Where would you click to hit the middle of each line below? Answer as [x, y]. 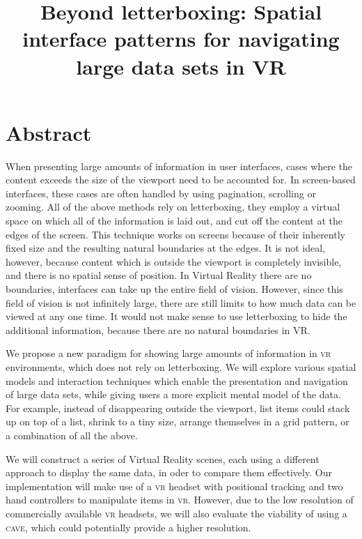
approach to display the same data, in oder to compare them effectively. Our [169, 472]
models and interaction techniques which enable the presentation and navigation [177, 380]
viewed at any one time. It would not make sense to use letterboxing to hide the [176, 316]
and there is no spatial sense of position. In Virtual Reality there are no [159, 275]
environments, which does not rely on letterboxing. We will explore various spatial [181, 367]
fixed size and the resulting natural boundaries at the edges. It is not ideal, [166, 248]
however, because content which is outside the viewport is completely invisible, [174, 261]
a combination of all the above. [72, 435]
